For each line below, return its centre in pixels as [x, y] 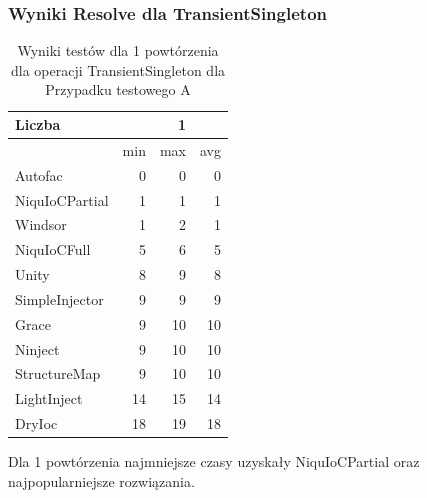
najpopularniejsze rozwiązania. [101, 480]
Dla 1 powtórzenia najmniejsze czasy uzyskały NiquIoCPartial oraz [214, 461]
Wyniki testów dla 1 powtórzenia [118, 50]
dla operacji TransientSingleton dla [118, 69]
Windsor [41, 224]
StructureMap [58, 373]
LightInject [49, 398]
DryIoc [36, 423]
